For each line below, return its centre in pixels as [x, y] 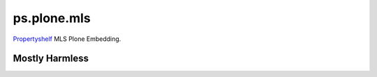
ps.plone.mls [52, 18]
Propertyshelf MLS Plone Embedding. [67, 39]
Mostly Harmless [51, 59]
